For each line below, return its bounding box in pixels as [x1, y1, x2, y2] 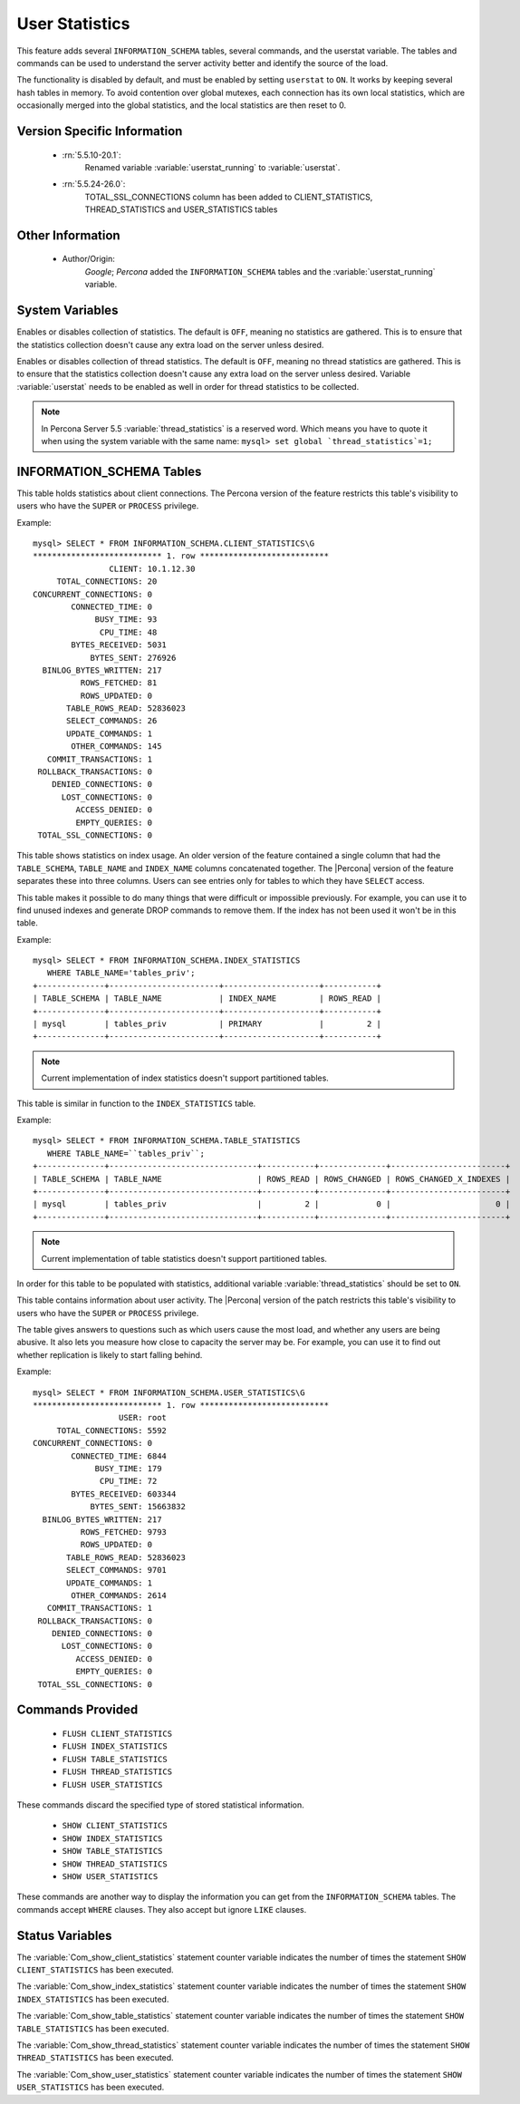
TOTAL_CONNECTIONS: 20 [56, 577, 158, 587]
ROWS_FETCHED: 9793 [80, 1527, 168, 1537]
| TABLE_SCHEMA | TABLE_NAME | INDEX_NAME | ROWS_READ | [33, 994, 382, 1004]
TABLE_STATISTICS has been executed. [16, 2022, 169, 2034]
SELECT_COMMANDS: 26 [66, 716, 158, 726]
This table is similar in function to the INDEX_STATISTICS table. [16, 1098, 256, 1109]
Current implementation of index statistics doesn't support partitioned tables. [41, 1072, 330, 1083]
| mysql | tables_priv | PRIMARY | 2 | [33, 1019, 382, 1029]
